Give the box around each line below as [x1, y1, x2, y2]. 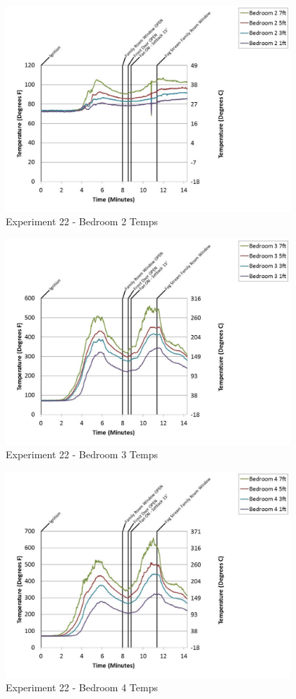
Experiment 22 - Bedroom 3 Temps [6, 447, 158, 462]
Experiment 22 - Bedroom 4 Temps [6, 680, 158, 695]
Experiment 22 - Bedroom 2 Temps [6, 214, 158, 229]
